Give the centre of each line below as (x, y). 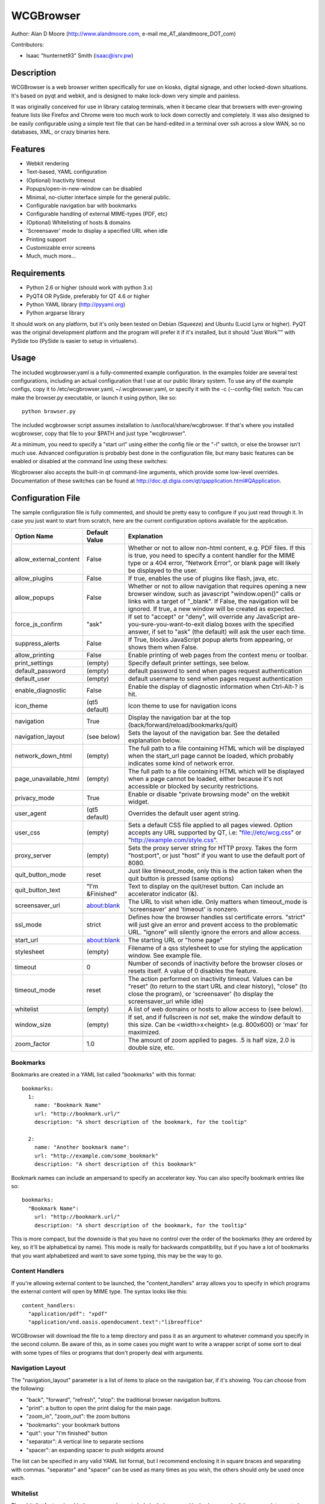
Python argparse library (56, 313)
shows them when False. (163, 647)
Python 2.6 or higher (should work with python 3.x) (89, 288)
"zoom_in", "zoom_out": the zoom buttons (78, 1416)
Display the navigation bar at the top (179, 717)
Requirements (38, 273)
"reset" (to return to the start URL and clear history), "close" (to (218, 986)
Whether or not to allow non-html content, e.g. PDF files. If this (217, 547)
